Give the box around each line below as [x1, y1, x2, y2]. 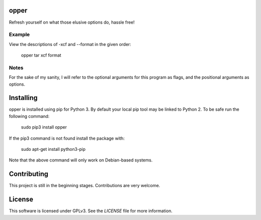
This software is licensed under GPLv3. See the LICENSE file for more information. [9, 208, 173, 214]
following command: [9, 113, 50, 119]
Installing [9, 94, 38, 102]
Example [9, 31, 30, 38]
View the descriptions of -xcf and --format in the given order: [9, 41, 131, 47]
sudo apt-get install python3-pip [21, 147, 86, 152]
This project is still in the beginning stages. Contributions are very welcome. [9, 183, 160, 189]
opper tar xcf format [21, 52, 61, 58]
